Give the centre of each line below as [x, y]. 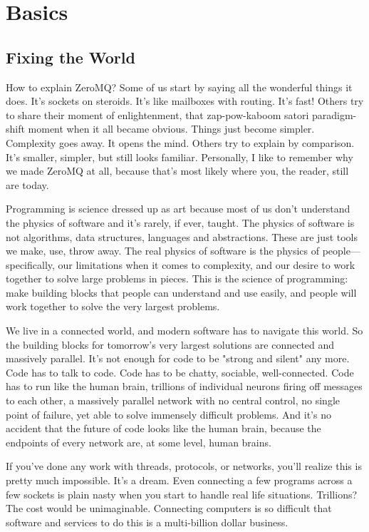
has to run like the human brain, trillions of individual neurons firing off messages [184, 386]
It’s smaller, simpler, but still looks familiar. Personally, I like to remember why [180, 157]
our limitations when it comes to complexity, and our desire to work [207, 264]
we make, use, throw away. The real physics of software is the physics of [163, 251]
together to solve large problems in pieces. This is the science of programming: [177, 278]
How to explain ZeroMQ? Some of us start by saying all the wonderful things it [179, 87]
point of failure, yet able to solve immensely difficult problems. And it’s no [168, 414]
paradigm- [334, 114]
